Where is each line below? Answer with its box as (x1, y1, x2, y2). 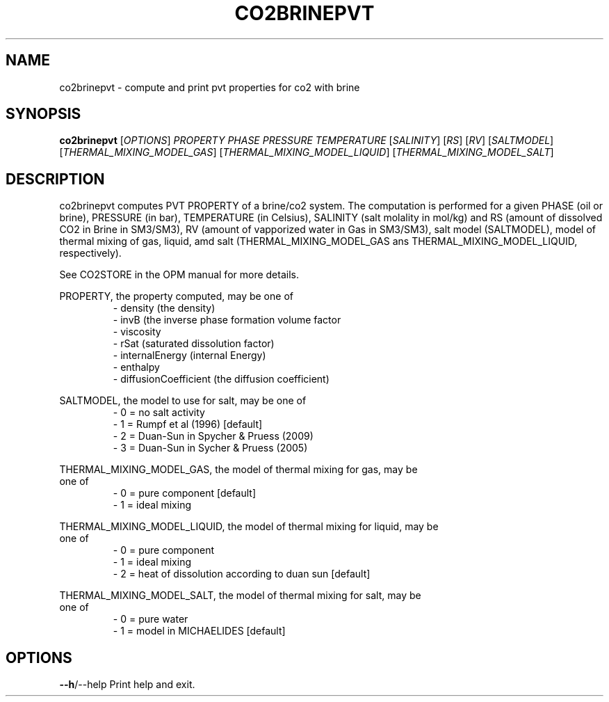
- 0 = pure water (113, 613, 188, 625)
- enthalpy (113, 361, 160, 374)
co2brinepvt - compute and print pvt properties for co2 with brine (59, 81, 360, 93)
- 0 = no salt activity (113, 406, 205, 419)
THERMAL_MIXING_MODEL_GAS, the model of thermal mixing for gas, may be (59, 463, 418, 476)
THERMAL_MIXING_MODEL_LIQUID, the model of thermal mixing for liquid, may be (59, 520, 439, 533)
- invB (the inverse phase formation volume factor (113, 314, 341, 326)
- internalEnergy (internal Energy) (113, 349, 266, 362)
